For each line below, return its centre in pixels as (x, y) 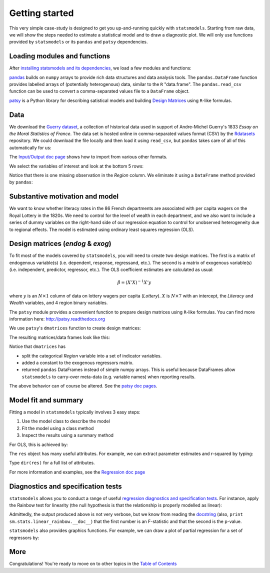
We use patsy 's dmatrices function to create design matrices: (75, 328)
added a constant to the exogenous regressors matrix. (78, 362)
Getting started (41, 13)
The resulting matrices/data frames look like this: (59, 337)
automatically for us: (30, 147)
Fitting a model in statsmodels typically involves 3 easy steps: (75, 412)
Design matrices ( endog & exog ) (60, 244)
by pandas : (21, 182)
